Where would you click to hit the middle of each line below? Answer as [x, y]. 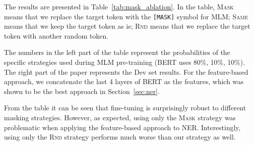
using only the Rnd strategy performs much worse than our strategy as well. [120, 137]
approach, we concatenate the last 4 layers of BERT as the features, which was [124, 81]
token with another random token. [56, 35]
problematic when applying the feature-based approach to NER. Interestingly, [122, 127]
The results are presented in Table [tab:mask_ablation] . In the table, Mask [119, 6]
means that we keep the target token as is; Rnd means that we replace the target [127, 26]
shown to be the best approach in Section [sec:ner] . [82, 91]
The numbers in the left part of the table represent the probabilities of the [117, 52]
